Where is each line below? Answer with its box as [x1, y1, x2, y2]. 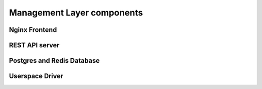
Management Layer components [9, 7, 143, 18]
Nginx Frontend [9, 26, 57, 34]
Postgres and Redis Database [9, 57, 100, 65]
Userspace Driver [9, 72, 64, 80]
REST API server [9, 41, 60, 49]
